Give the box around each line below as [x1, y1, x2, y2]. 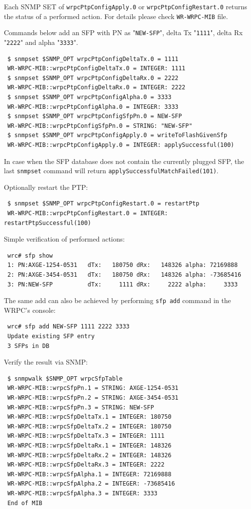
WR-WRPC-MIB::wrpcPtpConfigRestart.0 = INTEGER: [7, 210, 168, 217]
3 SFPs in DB [7, 342, 50, 349]
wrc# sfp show [7, 252, 53, 259]
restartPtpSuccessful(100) [4, 219, 91, 226]
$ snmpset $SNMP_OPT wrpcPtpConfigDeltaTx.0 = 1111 [7, 55, 178, 62]
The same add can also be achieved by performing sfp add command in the [4, 295, 231, 305]
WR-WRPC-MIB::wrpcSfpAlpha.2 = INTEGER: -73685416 [7, 480, 175, 488]
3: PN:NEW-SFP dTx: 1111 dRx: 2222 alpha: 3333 [7, 281, 238, 288]
